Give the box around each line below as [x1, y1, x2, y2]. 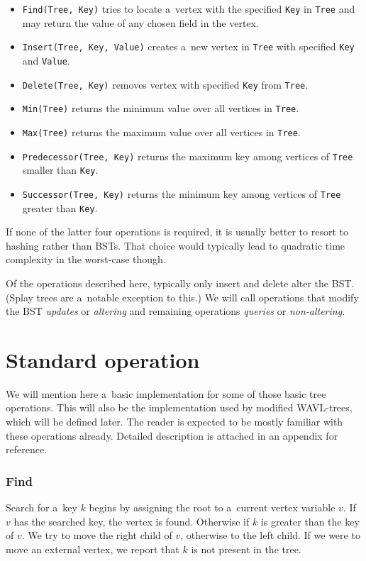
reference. [6, 442, 48, 457]
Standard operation [6, 345, 200, 374]
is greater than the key [260, 513, 360, 528]
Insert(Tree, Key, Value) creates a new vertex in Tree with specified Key [22, 39, 355, 54]
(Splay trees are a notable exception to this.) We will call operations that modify [6, 289, 359, 304]
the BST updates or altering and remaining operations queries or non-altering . [6, 304, 345, 318]
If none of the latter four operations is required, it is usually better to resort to [6, 224, 348, 239]
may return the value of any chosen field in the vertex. [22, 15, 259, 30]
